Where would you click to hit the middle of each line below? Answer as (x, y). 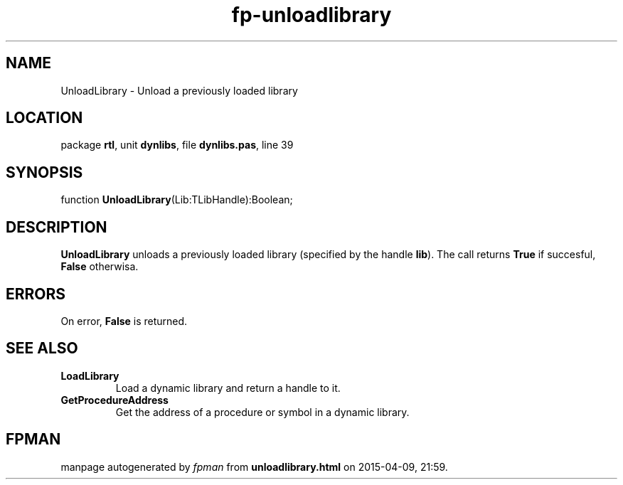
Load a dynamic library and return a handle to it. (228, 388)
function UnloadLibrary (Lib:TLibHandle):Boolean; (177, 200)
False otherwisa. (100, 267)
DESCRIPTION (57, 227)
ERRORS (36, 294)
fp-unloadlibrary (311, 15)
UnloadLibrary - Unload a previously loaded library (179, 90)
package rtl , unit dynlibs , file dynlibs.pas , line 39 (177, 145)
